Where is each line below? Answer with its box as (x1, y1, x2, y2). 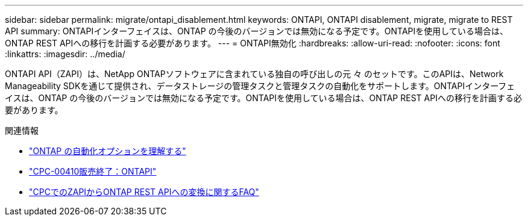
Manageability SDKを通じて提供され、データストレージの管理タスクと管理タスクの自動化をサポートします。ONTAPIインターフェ (5, 81, 515, 91)
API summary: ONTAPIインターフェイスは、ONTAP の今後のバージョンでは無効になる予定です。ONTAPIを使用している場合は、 (5, 26, 508, 36)
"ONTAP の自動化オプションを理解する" (29, 146, 186, 156)
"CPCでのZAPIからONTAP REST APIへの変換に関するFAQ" (29, 187, 259, 197)
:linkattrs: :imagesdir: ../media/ (5, 49, 125, 59)
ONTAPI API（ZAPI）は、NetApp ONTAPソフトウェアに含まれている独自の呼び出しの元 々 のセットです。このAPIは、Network (5, 69, 504, 79)
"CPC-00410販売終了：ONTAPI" (29, 166, 157, 176)
